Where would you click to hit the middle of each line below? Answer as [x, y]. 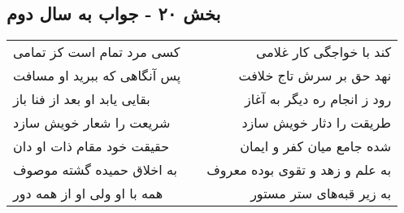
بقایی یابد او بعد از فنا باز [82, 99]
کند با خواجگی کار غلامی [324, 52]
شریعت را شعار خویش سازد [92, 123]
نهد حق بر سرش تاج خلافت [315, 76]
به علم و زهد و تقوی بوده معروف [299, 170]
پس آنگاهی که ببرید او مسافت [97, 76]
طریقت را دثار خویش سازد [317, 123]
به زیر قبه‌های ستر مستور [321, 193]
